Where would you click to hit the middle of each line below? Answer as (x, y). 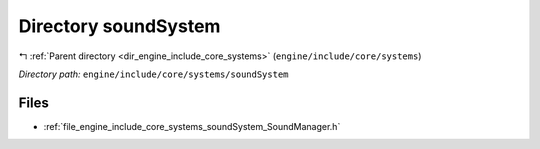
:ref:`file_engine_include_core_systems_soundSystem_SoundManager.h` (192, 126)
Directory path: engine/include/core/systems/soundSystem (153, 74)
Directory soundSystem (119, 26)
